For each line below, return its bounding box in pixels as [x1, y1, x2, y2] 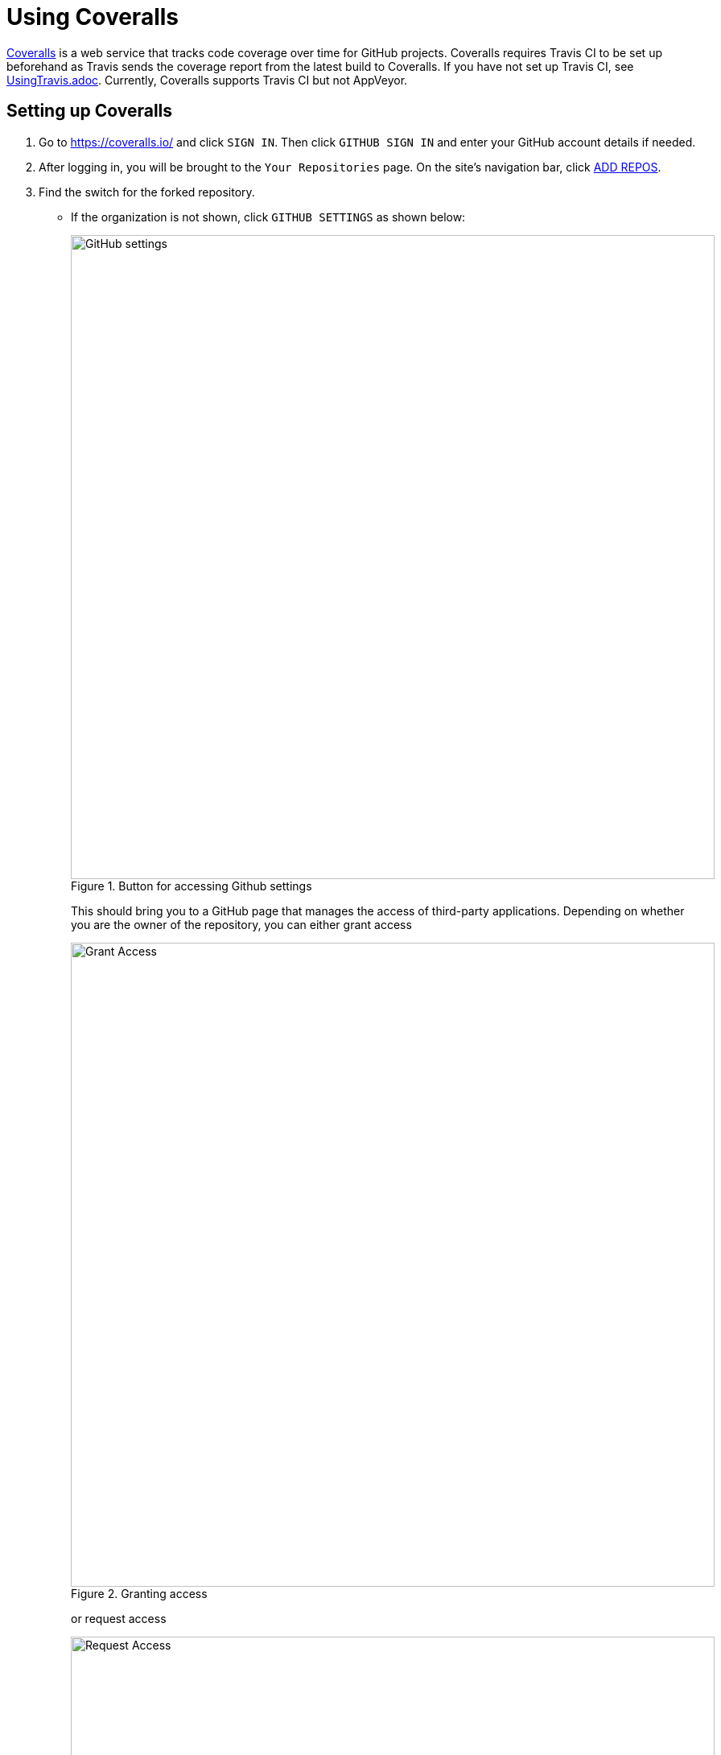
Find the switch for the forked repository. [39, 184, 255, 199]
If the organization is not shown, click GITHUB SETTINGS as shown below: [71, 209, 466, 224]
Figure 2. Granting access [71, 1586, 208, 1600]
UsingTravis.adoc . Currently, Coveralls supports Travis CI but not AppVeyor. [6, 72, 408, 87]
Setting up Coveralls [6, 101, 173, 122]
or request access [71, 1611, 167, 1625]
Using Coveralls [6, 3, 179, 31]
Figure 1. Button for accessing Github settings [71, 878, 312, 893]
